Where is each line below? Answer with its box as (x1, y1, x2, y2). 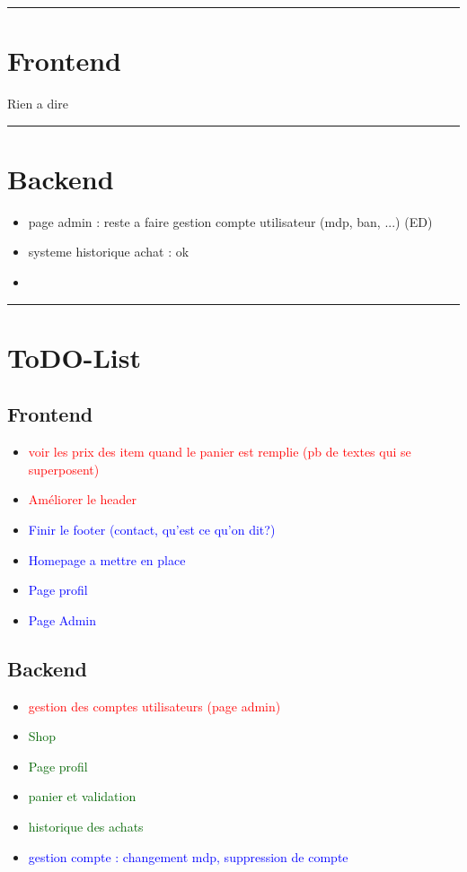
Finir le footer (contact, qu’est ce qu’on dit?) (28, 519, 276, 538)
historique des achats (28, 816, 144, 835)
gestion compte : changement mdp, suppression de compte (28, 847, 348, 866)
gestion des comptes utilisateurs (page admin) (28, 696, 281, 715)
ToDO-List (7, 338, 141, 375)
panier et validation (28, 787, 137, 806)
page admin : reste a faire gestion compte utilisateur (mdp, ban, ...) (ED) (28, 212, 433, 231)
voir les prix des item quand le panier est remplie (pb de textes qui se (28, 442, 411, 461)
